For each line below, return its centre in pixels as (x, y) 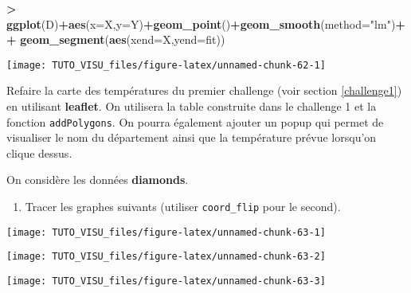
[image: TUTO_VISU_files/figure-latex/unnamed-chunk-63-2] (166, 257)
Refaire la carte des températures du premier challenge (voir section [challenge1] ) (204, 90)
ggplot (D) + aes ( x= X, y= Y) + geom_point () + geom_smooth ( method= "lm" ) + (206, 23)
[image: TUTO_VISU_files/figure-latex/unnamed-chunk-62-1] (166, 65)
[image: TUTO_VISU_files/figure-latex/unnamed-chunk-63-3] (166, 281)
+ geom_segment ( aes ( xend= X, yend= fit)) (116, 39)
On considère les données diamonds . (98, 180)
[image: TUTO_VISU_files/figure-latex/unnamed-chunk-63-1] (166, 232)
